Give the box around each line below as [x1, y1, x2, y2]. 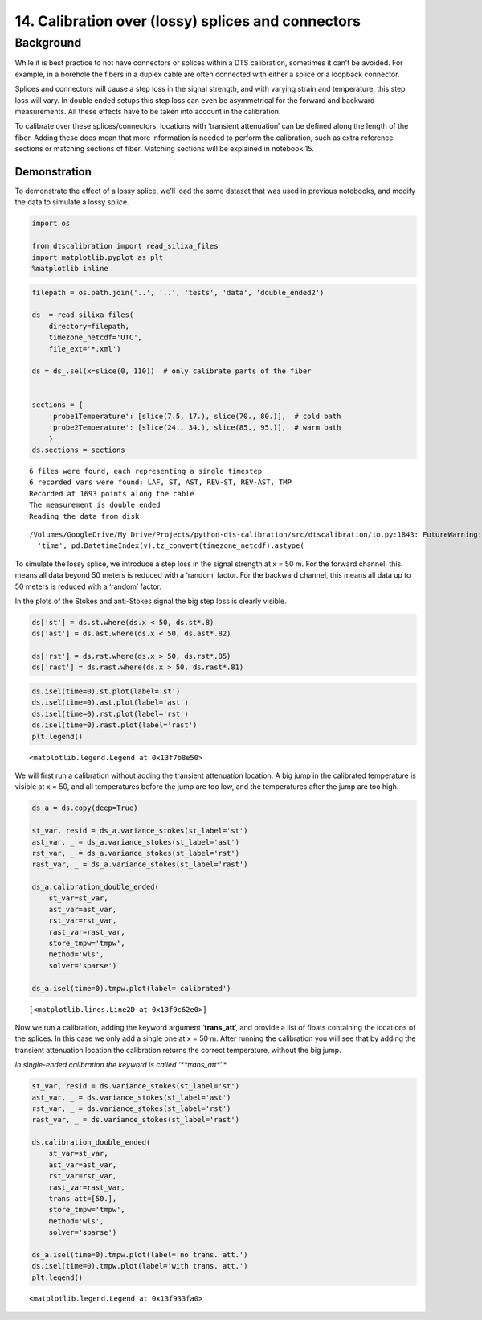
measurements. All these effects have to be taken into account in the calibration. [14, 106, 281, 116]
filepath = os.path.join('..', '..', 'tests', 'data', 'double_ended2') [31, 288, 325, 297]
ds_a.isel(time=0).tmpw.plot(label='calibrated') [31, 984, 231, 993]
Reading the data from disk [29, 512, 140, 520]
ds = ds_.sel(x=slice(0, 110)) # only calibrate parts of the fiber [31, 367, 312, 376]
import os [31, 219, 71, 228]
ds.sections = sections [31, 446, 126, 454]
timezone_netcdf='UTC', [48, 333, 142, 342]
